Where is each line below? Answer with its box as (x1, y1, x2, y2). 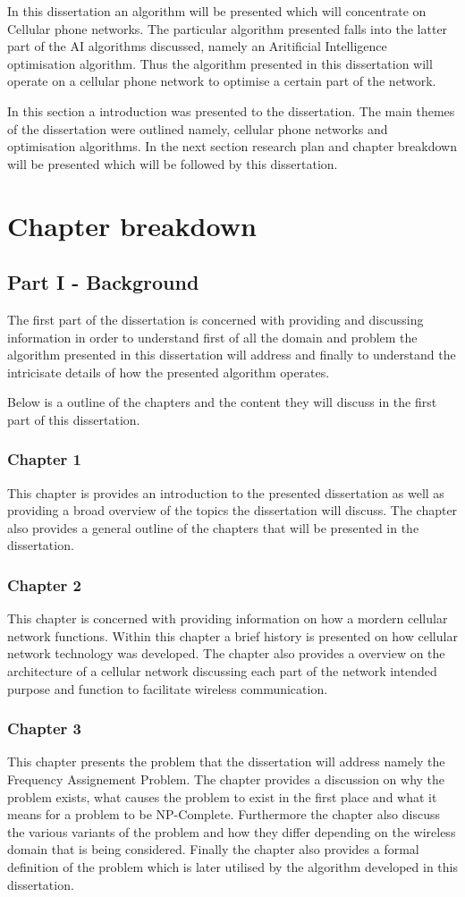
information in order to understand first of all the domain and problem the (7, 327, 418, 346)
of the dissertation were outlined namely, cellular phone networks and (7, 119, 388, 138)
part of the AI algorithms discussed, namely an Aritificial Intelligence (7, 37, 387, 55)
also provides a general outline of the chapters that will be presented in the (7, 518, 419, 537)
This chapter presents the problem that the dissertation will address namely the (7, 752, 445, 771)
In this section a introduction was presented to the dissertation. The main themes (7, 101, 455, 120)
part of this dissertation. (7, 410, 140, 428)
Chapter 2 (7, 574, 82, 596)
